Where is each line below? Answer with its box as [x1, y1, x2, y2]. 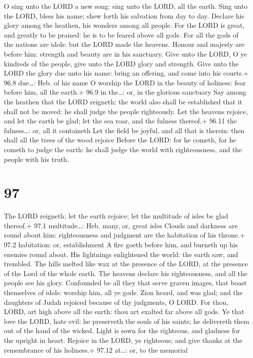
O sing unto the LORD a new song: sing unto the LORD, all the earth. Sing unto [4, 1, 248, 11]
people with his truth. [4, 154, 69, 164]
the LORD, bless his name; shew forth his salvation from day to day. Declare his [4, 10, 244, 20]
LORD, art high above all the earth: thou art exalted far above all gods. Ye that [4, 306, 245, 317]
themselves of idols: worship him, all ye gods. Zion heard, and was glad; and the [4, 287, 243, 297]
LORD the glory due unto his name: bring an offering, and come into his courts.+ [4, 68, 249, 78]
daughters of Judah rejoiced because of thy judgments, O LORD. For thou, [4, 297, 229, 307]
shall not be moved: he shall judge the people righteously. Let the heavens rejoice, [4, 106, 248, 116]
